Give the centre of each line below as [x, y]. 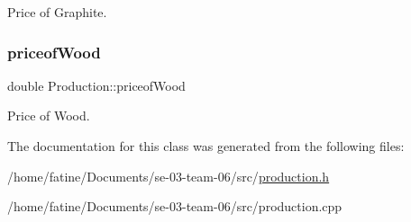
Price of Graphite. [57, 12]
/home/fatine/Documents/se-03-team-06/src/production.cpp [175, 206]
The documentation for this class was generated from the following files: [206, 146]
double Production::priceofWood [96, 85]
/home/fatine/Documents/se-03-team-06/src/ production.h [169, 176]
